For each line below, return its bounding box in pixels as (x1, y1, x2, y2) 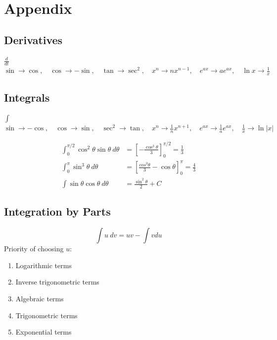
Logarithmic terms (15, 260, 72, 270)
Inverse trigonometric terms (15, 277, 99, 287)
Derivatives (4, 32, 63, 47)
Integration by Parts (4, 204, 111, 219)
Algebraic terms (15, 293, 64, 304)
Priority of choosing (4, 243, 64, 254)
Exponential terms (15, 327, 72, 337)
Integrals (4, 89, 50, 105)
